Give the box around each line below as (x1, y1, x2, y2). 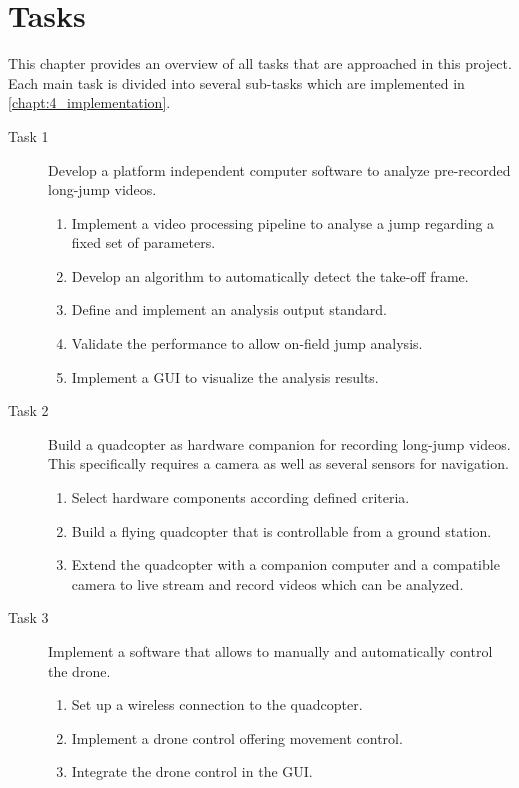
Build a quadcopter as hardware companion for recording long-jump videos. (48, 433, 511, 454)
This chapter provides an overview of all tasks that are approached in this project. (8, 53, 512, 74)
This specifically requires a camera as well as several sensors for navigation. (48, 453, 509, 474)
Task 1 (8, 125, 49, 146)
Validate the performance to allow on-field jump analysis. (71, 333, 423, 354)
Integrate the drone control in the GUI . (71, 761, 313, 782)
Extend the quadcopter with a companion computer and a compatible (71, 554, 500, 575)
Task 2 (8, 400, 49, 421)
